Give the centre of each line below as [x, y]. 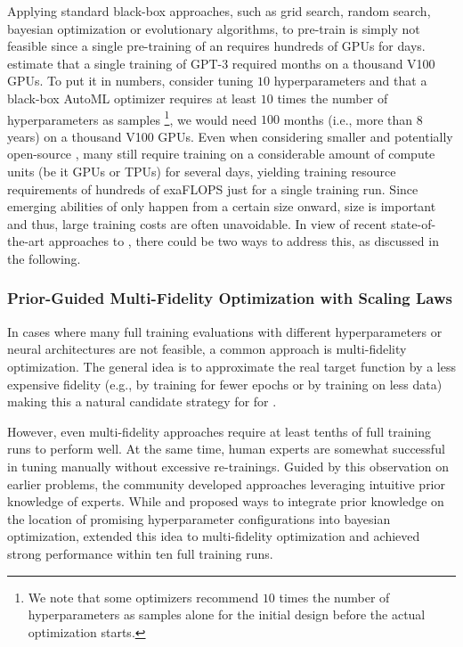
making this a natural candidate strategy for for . [142, 401]
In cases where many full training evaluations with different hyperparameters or [225, 331]
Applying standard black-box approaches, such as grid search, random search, [219, 11]
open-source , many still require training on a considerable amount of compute [221, 154]
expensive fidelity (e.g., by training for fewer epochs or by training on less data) [225, 384]
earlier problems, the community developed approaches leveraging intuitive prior [226, 483]
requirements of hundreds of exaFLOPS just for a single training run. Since [213, 188]
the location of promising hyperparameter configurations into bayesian [199, 518]
